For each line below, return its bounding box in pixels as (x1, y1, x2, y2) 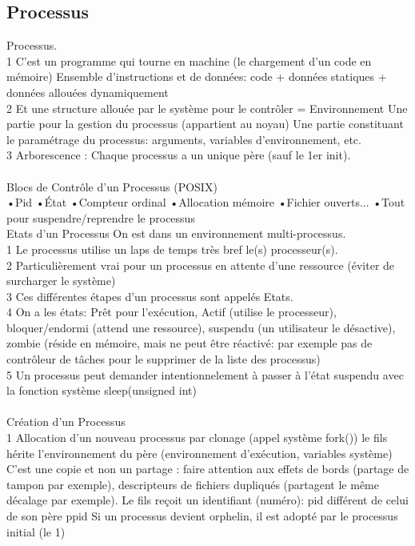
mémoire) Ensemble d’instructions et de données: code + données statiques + (6, 68, 387, 85)
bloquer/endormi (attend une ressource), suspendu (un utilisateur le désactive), (6, 319, 396, 335)
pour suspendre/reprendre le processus (6, 209, 195, 226)
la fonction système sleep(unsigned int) (6, 382, 197, 399)
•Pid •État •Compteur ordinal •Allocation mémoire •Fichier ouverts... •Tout (6, 194, 405, 211)
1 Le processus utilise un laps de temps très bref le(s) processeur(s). (6, 240, 338, 257)
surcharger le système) (6, 272, 116, 289)
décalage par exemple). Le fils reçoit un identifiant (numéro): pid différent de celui (6, 492, 409, 508)
